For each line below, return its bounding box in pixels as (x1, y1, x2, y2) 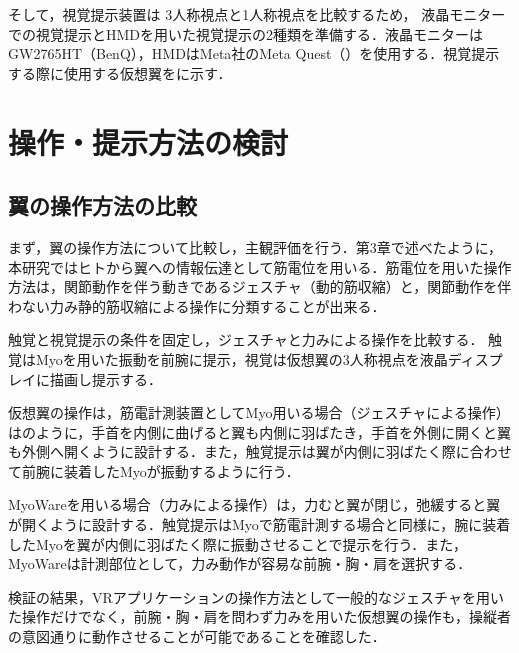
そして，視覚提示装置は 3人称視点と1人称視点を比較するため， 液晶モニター (8, 4, 506, 24)
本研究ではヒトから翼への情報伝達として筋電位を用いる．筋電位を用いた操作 (8, 256, 512, 277)
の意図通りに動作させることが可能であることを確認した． (8, 626, 386, 647)
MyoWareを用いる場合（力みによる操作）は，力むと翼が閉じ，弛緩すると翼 (8, 494, 501, 515)
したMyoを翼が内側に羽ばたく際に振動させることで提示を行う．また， (8, 533, 468, 554)
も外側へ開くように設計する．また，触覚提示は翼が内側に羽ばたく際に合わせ (8, 441, 512, 462)
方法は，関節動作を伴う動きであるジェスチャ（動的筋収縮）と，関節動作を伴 (8, 276, 512, 297)
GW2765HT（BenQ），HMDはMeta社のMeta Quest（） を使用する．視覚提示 (8, 43, 500, 64)
